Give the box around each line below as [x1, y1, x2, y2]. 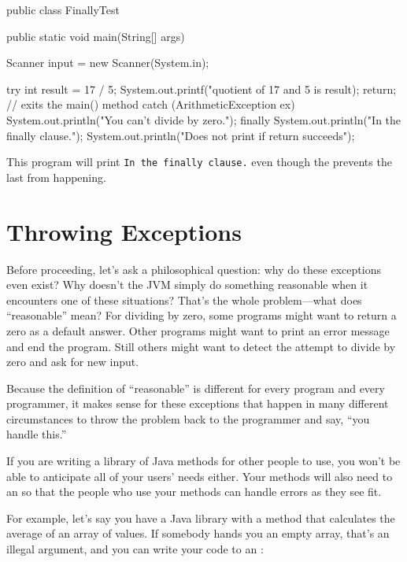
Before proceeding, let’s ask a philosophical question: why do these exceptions [6, 261, 381, 277]
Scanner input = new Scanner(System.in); [6, 54, 209, 71]
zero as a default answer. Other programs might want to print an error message [6, 322, 390, 338]
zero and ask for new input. [6, 353, 139, 370]
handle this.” [6, 426, 67, 442]
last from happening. [6, 168, 106, 185]
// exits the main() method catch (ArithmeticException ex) [6, 96, 295, 113]
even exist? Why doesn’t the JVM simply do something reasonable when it [6, 276, 368, 293]
